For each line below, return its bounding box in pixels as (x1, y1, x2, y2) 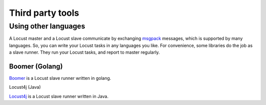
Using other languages (9, 22, 86, 31)
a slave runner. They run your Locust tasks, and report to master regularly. (9, 49, 160, 55)
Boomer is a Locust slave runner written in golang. (9, 75, 111, 81)
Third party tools (9, 7, 79, 18)
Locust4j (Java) (9, 84, 41, 90)
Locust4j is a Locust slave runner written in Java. (9, 93, 108, 99)
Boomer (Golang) (9, 62, 63, 70)
